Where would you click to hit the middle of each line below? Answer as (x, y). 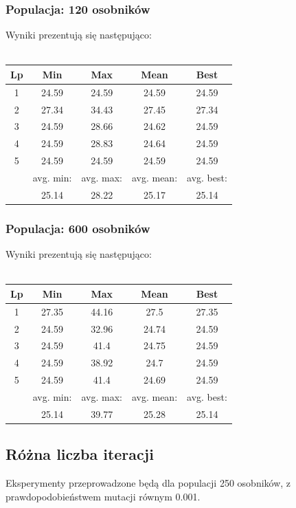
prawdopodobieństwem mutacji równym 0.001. (103, 496)
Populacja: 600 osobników (78, 228)
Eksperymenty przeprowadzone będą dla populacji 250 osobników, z (148, 483)
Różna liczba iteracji (80, 454)
